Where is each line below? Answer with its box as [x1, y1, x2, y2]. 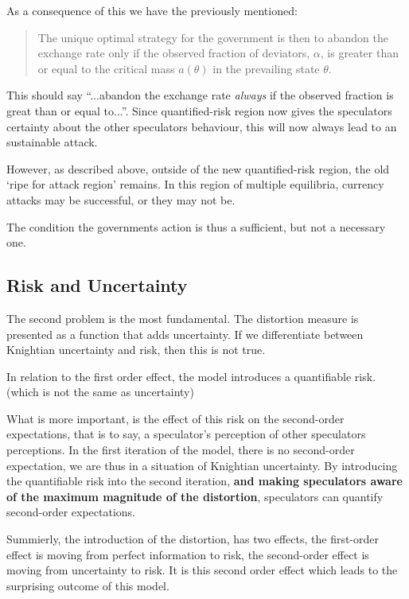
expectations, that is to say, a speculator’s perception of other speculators [6, 426, 366, 442]
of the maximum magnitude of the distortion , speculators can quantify [6, 488, 384, 504]
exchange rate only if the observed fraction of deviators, [37, 45, 310, 61]
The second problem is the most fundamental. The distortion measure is [6, 309, 359, 326]
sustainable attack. [6, 134, 98, 150]
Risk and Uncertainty [6, 273, 188, 298]
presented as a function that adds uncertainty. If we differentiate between [6, 325, 364, 342]
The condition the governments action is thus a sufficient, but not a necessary [6, 218, 386, 235]
